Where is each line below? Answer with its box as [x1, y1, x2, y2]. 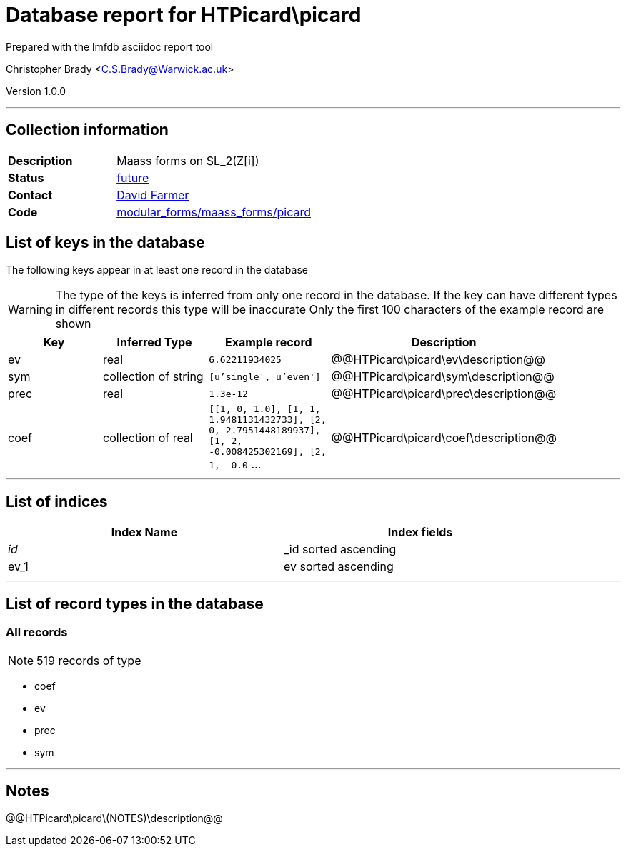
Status [8, 170, 44, 185]
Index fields [387, 525, 453, 540]
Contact [8, 187, 53, 202]
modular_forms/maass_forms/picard [116, 204, 311, 219]
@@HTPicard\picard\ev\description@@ [331, 352, 545, 367]
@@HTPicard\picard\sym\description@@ [331, 369, 555, 384]
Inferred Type [116, 335, 192, 350]
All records [6, 625, 68, 640]
